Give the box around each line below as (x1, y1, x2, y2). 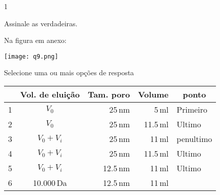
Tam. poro (87, 88, 130, 101)
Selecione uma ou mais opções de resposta (4, 67, 134, 78)
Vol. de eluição (20, 88, 80, 101)
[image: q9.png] (4, 53, 59, 60)
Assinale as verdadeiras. (4, 18, 78, 28)
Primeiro (177, 104, 207, 116)
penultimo (177, 133, 212, 145)
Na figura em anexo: (4, 35, 67, 45)
